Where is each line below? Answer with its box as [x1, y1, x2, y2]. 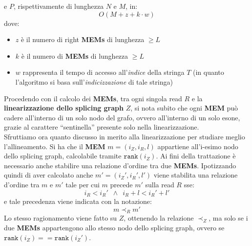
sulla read [145, 179, 174, 189]
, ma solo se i [209, 213, 248, 223]
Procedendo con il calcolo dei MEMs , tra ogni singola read [4, 93, 182, 103]
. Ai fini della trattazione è [156, 151, 236, 161]
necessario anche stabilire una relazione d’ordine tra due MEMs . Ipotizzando [4, 160, 236, 170]
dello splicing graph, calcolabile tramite [4, 151, 122, 161]
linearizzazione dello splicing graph [4, 103, 124, 113]
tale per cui [65, 179, 100, 189]
